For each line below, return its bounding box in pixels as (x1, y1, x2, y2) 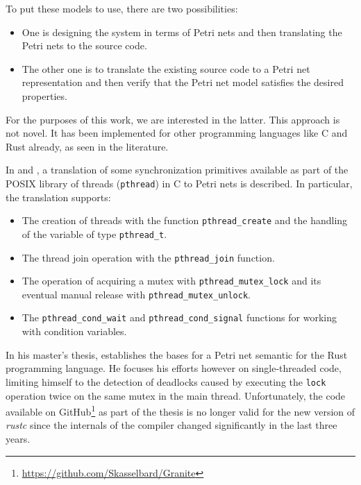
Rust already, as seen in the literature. (6, 139, 169, 153)
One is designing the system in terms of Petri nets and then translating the (22, 24, 342, 39)
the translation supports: (6, 189, 111, 204)
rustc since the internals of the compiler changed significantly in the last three (6, 418, 337, 432)
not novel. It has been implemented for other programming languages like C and (6, 126, 348, 140)
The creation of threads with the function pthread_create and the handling (22, 213, 348, 228)
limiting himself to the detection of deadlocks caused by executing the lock (6, 374, 326, 389)
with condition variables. (22, 324, 127, 339)
